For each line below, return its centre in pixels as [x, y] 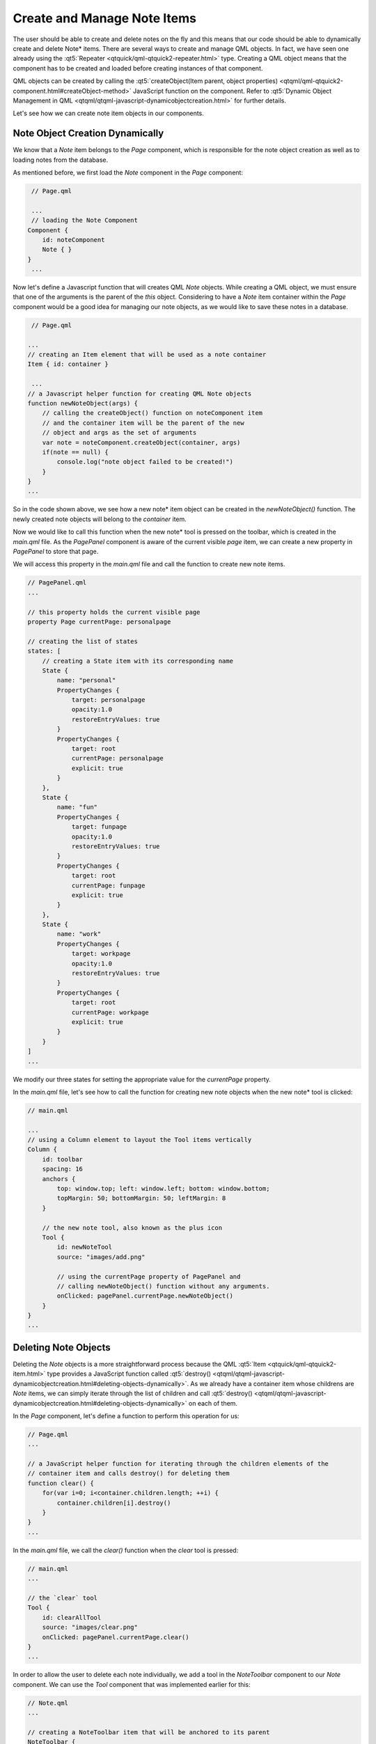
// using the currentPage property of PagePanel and [149, 1276]
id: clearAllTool [72, 1617]
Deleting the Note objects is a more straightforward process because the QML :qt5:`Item [139, 1364]
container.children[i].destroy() [114, 1503]
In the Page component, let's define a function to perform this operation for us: [126, 1415]
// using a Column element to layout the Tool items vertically [140, 1140]
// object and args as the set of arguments [119, 433]
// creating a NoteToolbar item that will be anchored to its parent [149, 1732]
